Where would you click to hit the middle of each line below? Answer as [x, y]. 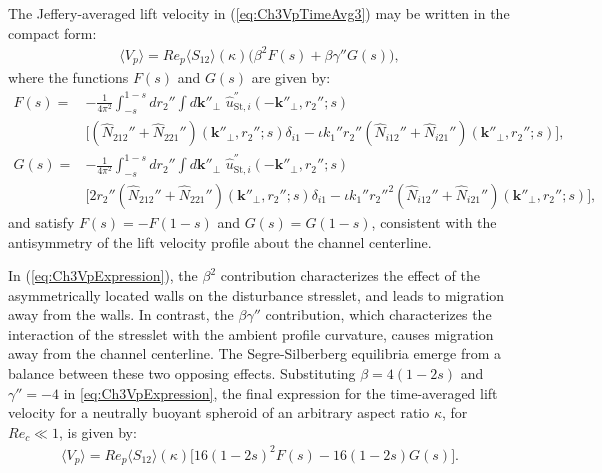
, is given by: [97, 431]
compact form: [52, 32]
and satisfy [41, 221]
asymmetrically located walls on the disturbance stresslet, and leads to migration [256, 294]
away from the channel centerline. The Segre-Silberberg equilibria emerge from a [255, 353]
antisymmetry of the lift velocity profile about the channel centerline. [220, 241]
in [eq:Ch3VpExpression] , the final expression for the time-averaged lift [280, 392]
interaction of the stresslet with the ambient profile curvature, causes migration [251, 333]
